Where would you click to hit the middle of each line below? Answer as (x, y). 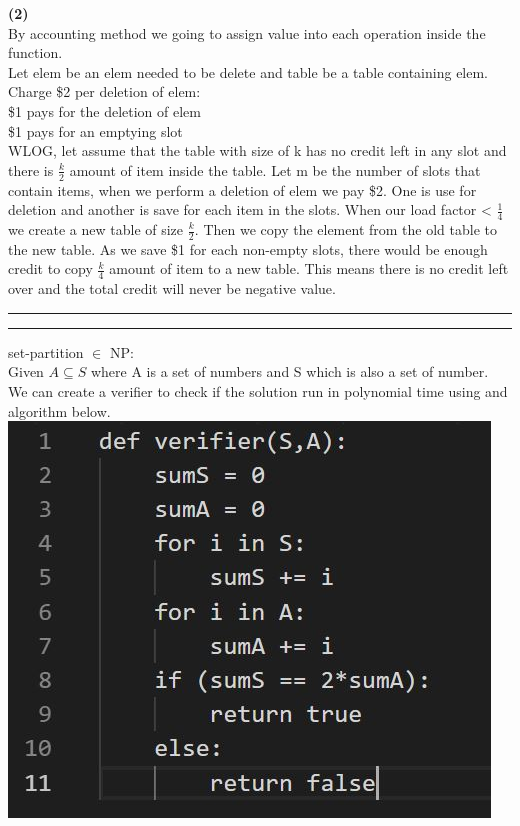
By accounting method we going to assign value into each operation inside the (247, 32)
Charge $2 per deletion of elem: (104, 91)
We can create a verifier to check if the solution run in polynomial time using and (258, 391)
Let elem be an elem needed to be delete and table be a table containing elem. (248, 71)
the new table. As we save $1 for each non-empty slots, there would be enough (248, 248)
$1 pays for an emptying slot (95, 130)
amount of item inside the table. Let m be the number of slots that (275, 169)
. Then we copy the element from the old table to (345, 229)
